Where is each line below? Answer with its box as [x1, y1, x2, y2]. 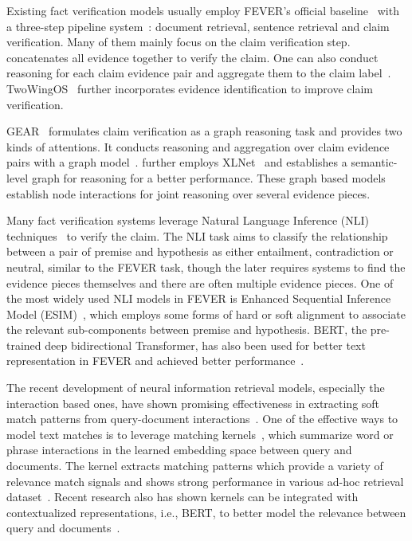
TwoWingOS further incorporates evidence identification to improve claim [6, 80, 373, 96]
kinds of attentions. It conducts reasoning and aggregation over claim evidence [6, 138, 390, 155]
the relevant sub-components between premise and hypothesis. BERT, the [6, 321, 367, 338]
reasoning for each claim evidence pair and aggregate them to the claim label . [6, 65, 391, 81]
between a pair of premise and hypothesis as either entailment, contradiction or [6, 243, 394, 260]
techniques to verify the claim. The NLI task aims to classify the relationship [6, 227, 388, 244]
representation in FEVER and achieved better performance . [6, 352, 304, 369]
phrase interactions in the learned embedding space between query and [6, 441, 352, 458]
